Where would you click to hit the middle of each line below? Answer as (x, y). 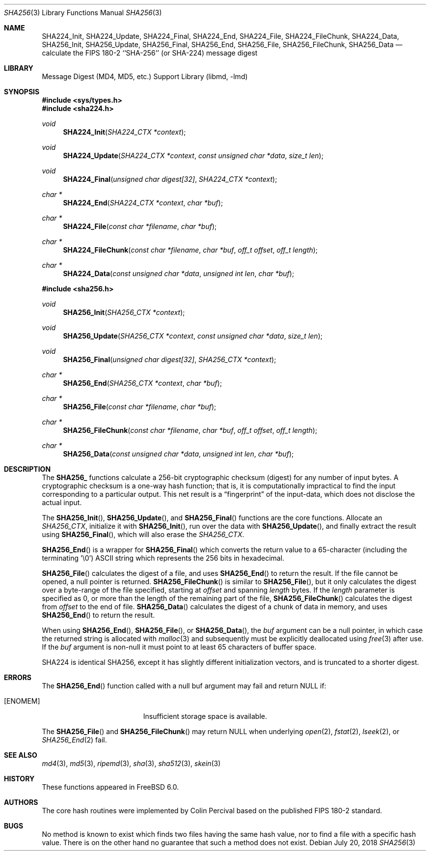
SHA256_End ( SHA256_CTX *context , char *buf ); (143, 383)
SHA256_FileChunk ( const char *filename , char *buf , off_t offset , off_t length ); (190, 430)
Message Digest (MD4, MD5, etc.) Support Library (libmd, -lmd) (145, 76)
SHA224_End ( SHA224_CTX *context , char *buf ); (143, 203)
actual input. (62, 502)
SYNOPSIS (22, 92)
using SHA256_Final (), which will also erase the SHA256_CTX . (143, 534)
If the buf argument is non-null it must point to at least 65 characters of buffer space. (179, 647)
